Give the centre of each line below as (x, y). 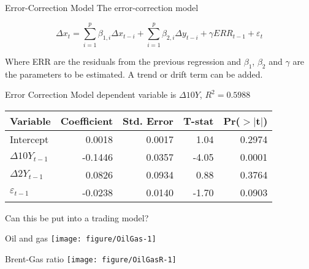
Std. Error (148, 120)
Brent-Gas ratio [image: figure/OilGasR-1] (91, 258)
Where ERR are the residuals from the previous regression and (123, 61)
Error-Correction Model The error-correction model (102, 7)
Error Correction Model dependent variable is (91, 94)
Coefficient (87, 120)
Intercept (29, 139)
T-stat (198, 120)
